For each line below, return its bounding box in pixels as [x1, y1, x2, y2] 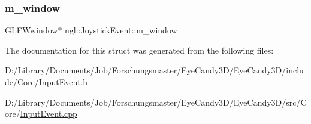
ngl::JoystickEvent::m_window [65, 24, 177, 36]
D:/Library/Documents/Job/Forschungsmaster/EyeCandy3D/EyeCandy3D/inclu [5, 64, 304, 76]
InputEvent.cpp [20, 107, 77, 120]
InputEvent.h [38, 76, 87, 88]
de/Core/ [5, 76, 39, 88]
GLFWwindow [5, 24, 58, 36]
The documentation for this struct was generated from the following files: [5, 44, 274, 56]
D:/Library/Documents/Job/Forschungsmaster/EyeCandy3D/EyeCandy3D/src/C [5, 95, 307, 108]
